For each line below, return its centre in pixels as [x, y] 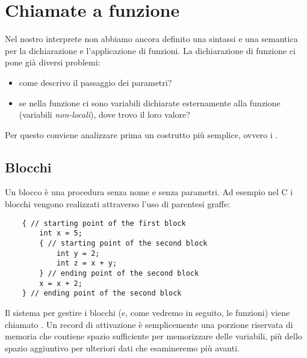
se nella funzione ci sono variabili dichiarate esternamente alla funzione [150, 102]
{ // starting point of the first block [104, 223]
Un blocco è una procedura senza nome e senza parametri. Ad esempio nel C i [149, 192]
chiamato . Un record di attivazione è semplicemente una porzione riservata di [149, 324]
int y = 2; [78, 253]
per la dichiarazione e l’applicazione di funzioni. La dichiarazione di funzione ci [150, 50]
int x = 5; [61, 233]
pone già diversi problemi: [53, 62]
